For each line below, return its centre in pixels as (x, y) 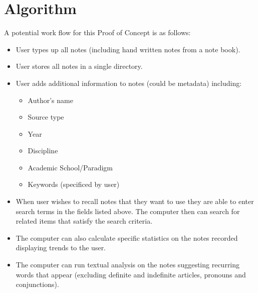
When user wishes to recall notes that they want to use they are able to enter (135, 201)
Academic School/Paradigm (70, 167)
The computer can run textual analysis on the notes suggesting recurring (128, 265)
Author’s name (50, 100)
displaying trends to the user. (61, 248)
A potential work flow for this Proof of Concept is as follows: (97, 32)
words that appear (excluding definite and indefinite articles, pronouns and (131, 274)
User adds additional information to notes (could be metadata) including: (129, 83)
